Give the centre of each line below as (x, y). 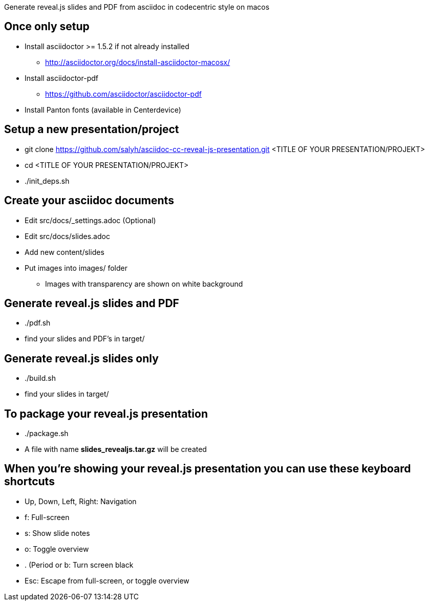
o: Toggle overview (57, 549)
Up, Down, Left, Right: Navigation (81, 501)
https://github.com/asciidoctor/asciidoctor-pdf (123, 94)
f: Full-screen (47, 517)
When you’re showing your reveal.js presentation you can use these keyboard (208, 469)
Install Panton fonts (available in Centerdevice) (103, 110)
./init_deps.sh (47, 181)
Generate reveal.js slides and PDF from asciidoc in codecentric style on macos (137, 7)
